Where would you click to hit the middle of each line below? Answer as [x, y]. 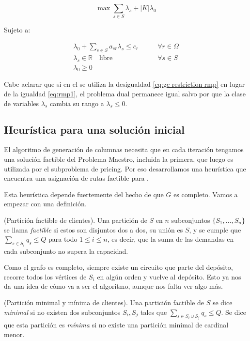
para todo [63, 239]
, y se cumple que [215, 229]
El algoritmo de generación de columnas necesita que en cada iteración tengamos [124, 149]
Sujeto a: [17, 30]
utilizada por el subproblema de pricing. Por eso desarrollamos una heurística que [125, 168]
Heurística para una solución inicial [94, 129]
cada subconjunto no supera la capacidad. [66, 251]
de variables [22, 103]
